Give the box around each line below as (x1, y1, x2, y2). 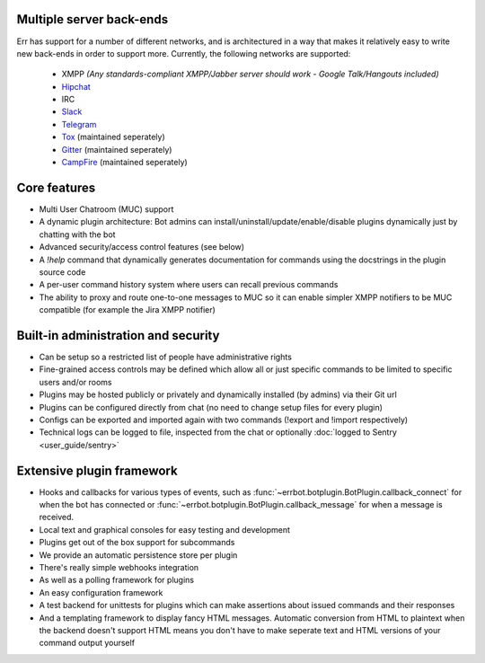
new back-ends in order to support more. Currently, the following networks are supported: (16, 48, 351, 58)
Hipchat (61, 81, 92, 92)
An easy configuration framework (39, 587, 163, 597)
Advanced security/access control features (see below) (39, 242, 245, 252)
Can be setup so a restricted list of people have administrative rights (39, 351, 292, 362)
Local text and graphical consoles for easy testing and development (39, 524, 291, 535)
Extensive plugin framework (16, 463, 179, 478)
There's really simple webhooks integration (39, 561, 199, 572)
